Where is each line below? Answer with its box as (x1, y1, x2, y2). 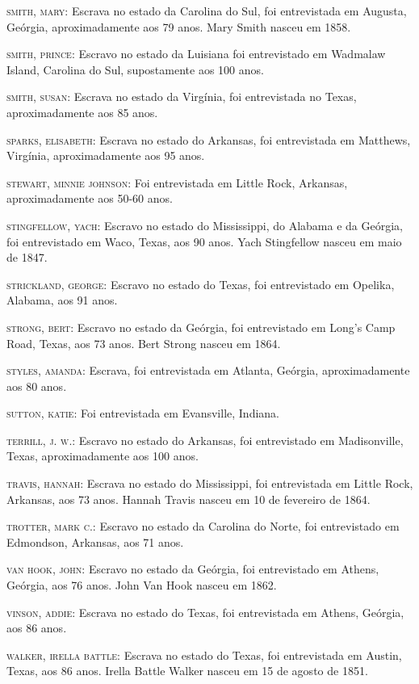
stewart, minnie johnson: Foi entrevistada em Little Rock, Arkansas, (6, 174, 348, 191)
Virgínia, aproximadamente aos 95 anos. (6, 147, 205, 164)
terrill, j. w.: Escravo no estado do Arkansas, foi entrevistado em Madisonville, (6, 431, 404, 448)
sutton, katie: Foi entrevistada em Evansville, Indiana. (6, 405, 279, 422)
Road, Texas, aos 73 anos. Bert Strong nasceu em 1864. (6, 334, 281, 351)
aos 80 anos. (6, 377, 67, 394)
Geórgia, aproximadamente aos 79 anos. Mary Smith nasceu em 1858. (6, 18, 351, 35)
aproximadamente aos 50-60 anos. (6, 190, 173, 207)
